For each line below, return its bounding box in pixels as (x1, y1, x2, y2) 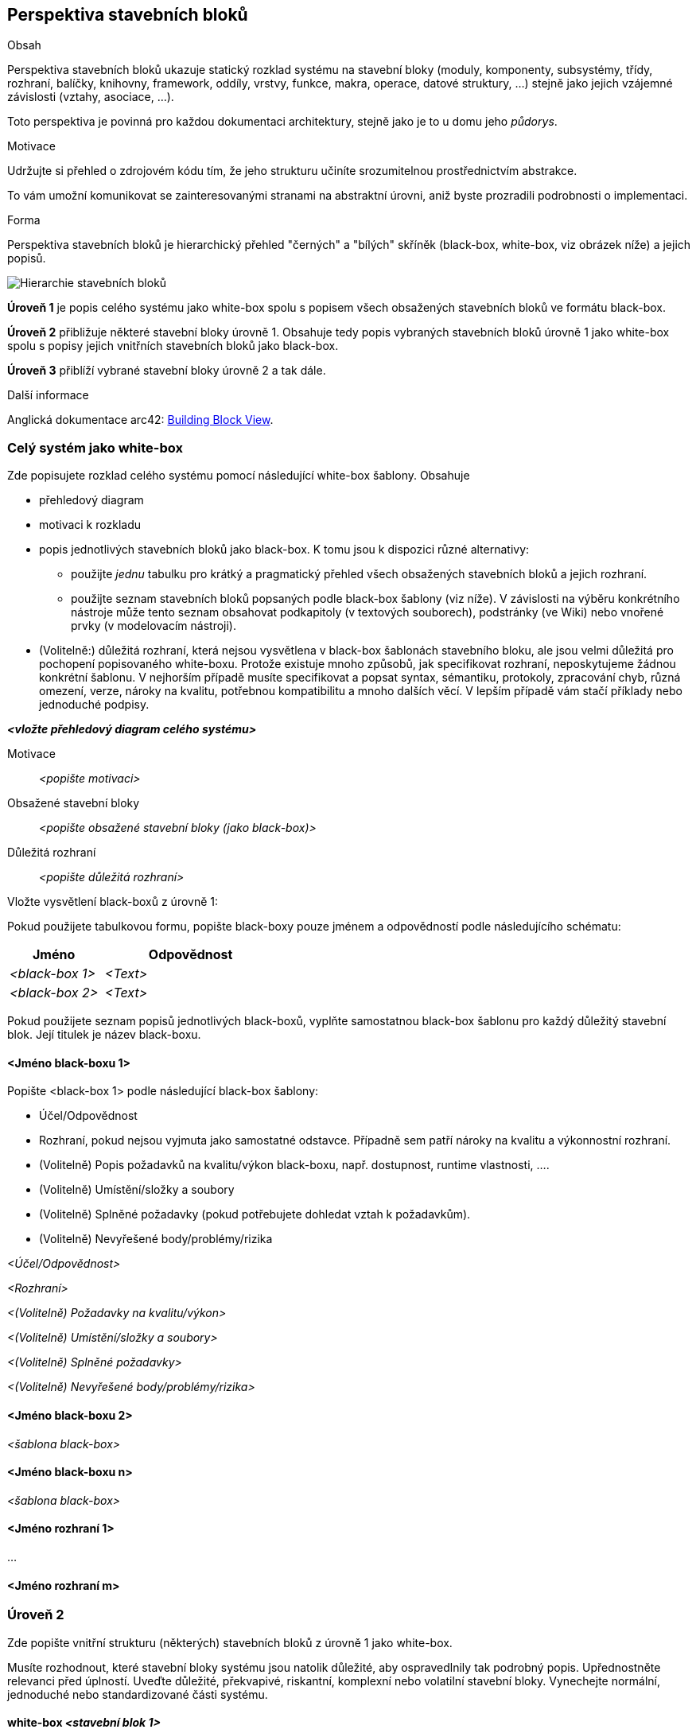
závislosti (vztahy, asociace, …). (7, 90, 174, 104)
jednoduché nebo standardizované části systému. (7, 1687, 268, 1701)
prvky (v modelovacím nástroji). (71, 619, 237, 633)
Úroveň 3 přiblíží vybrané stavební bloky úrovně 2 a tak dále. (7, 363, 326, 378)
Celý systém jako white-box (7, 439, 183, 456)
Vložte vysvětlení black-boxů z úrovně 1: (7, 895, 219, 909)
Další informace (7, 388, 89, 402)
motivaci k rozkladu (39, 518, 141, 532)
